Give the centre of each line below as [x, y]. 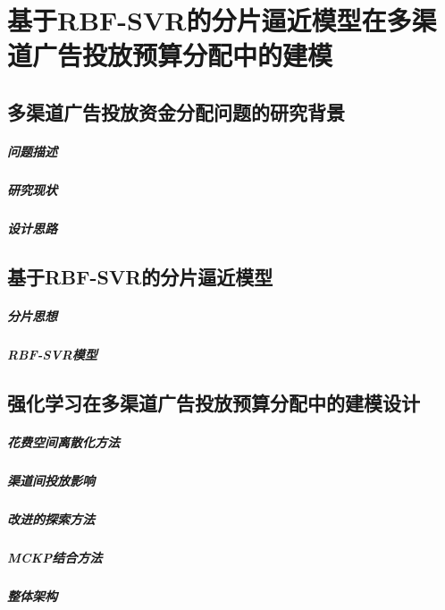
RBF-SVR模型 [52, 354]
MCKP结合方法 [55, 557]
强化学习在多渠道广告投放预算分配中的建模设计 [214, 402]
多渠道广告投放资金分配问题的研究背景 [176, 111]
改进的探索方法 [51, 518]
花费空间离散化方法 [63, 441]
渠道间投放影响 [51, 480]
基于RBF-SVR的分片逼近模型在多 [210, 20]
